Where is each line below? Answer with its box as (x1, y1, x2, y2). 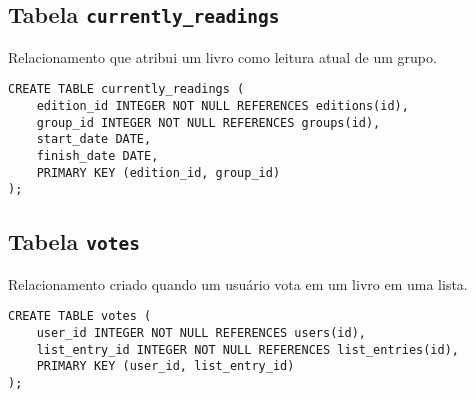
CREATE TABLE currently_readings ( (8, 82, 245, 97)
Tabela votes (8, 226, 140, 257)
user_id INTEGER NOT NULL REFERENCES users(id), (36, 326, 366, 340)
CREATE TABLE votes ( (8, 309, 152, 324)
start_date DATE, (36, 132, 152, 147)
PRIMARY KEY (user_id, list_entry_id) (36, 359, 295, 374)
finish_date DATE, (36, 149, 159, 163)
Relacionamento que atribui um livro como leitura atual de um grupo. (8, 46, 437, 67)
